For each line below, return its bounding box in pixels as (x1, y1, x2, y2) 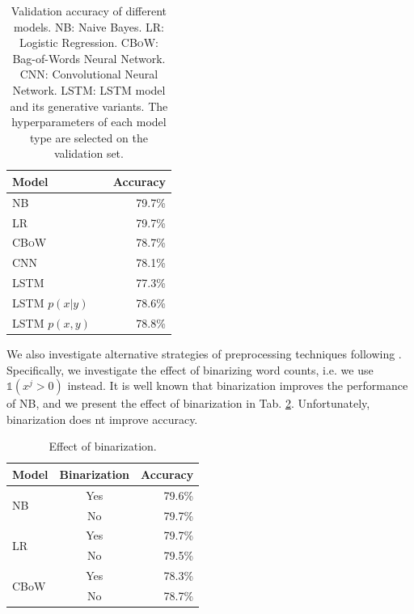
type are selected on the (29, 129, 148, 146)
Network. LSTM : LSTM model (12, 81, 166, 98)
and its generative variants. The (10, 97, 168, 114)
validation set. (53, 145, 124, 162)
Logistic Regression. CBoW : (19, 34, 158, 51)
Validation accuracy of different (11, 2, 167, 19)
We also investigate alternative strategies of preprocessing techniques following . (6, 345, 402, 362)
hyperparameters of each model (11, 113, 167, 130)
